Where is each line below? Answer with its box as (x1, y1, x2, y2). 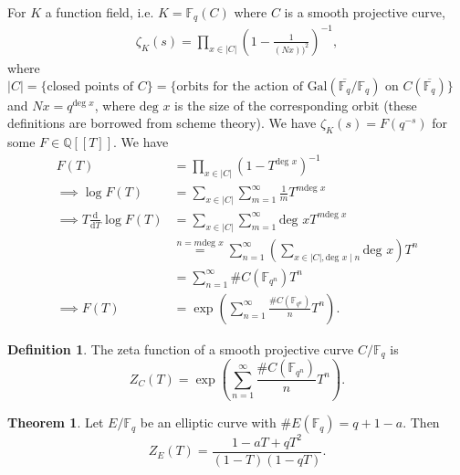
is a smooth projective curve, (284, 3, 445, 21)
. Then (402, 413, 440, 432)
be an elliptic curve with (140, 413, 277, 432)
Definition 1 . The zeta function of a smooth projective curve (7, 339, 354, 358)
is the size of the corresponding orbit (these (174, 95, 417, 114)
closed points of (47, 79, 134, 93)
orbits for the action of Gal (176, 79, 328, 93)
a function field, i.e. (45, 3, 154, 21)
